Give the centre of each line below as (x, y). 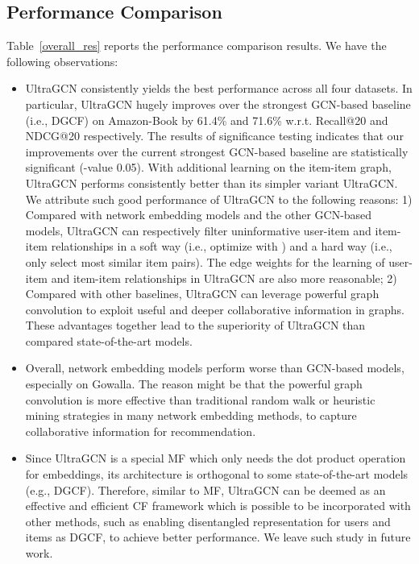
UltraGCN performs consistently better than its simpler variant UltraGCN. (212, 182)
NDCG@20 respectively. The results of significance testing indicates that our (214, 136)
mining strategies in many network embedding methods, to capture (191, 415)
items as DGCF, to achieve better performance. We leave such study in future (218, 537)
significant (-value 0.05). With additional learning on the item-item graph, (208, 167)
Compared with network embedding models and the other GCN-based (199, 215)
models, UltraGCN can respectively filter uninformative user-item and (198, 230)
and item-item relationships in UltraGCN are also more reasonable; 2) (224, 278)
